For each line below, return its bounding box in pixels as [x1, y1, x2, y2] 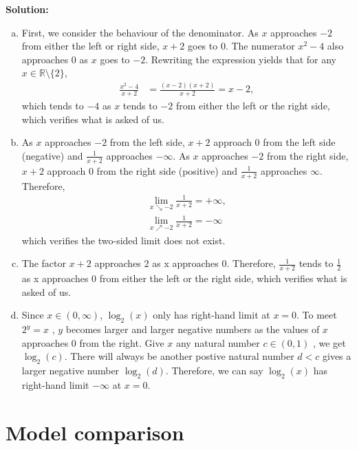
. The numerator [225, 39, 295, 53]
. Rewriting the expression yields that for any [145, 52, 337, 66]
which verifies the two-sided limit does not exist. [21, 233, 226, 247]
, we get [312, 335, 346, 350]
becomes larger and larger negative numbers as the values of [65, 322, 320, 336]
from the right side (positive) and [96, 163, 238, 178]
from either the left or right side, [21, 39, 160, 53]
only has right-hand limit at [153, 308, 270, 322]
